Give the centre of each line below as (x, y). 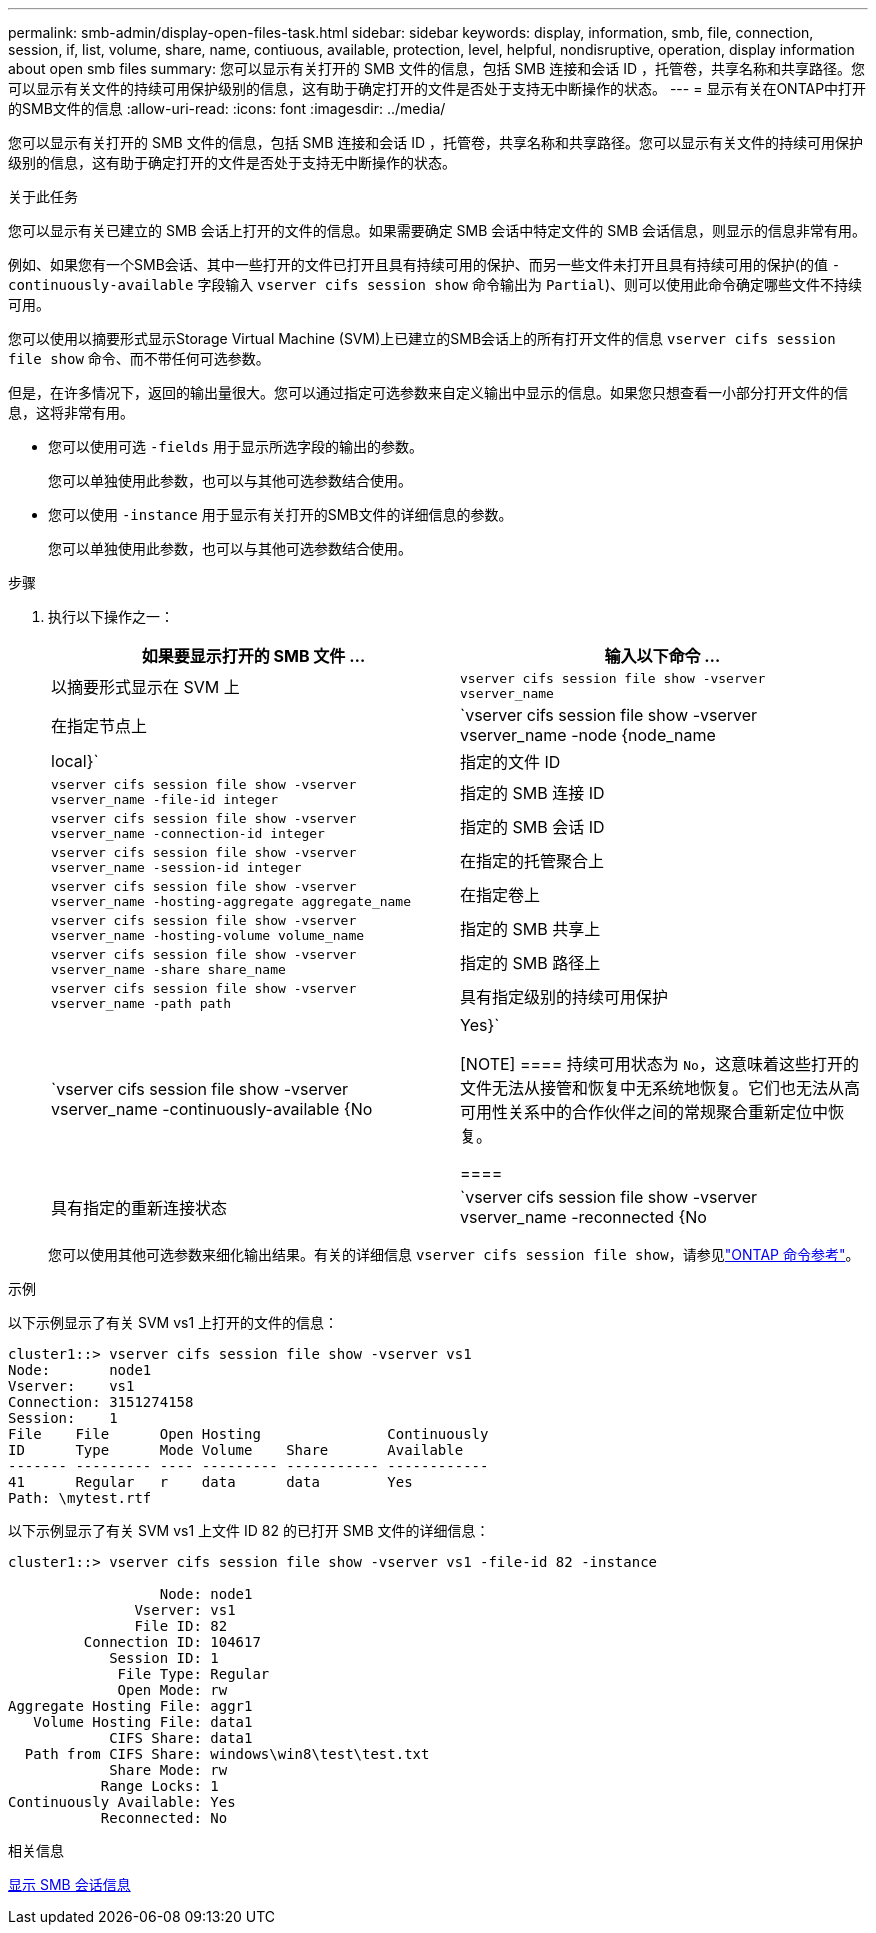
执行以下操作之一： (111, 616)
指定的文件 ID (510, 762)
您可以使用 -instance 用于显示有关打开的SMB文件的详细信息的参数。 (280, 514)
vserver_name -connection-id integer (188, 833)
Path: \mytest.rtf (80, 1498)
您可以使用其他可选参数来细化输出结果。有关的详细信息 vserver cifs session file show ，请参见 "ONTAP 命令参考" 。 (454, 1254)
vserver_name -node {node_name (588, 735)
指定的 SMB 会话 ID (532, 827)
